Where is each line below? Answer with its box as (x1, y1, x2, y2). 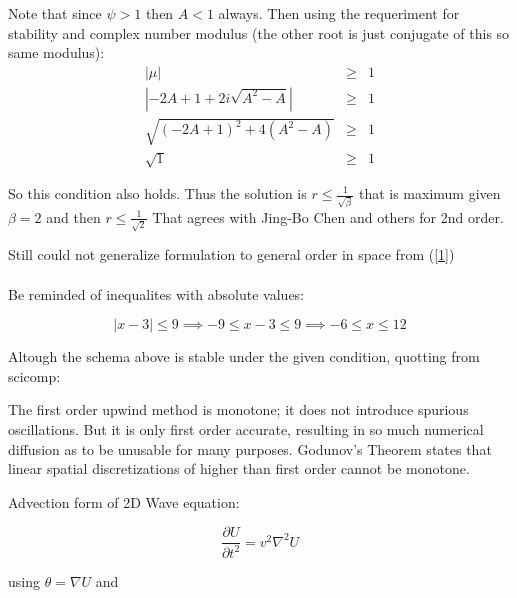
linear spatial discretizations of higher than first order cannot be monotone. (8, 458, 470, 479)
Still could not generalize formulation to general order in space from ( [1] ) (8, 244, 455, 265)
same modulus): (8, 42, 105, 63)
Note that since (8, 3, 102, 23)
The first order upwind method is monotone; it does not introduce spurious (8, 399, 469, 420)
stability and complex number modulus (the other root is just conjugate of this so (8, 22, 510, 43)
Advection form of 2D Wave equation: (8, 491, 240, 512)
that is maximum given (358, 183, 501, 203)
